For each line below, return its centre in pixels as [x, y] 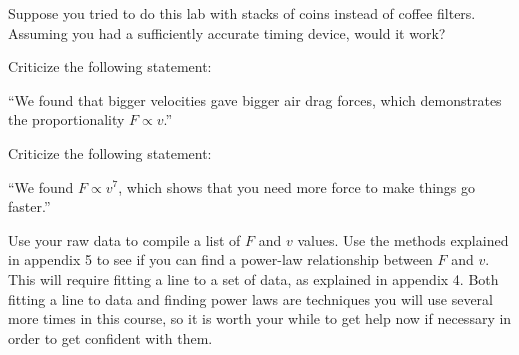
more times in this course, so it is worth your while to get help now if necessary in [260, 318]
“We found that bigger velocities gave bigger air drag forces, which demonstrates [255, 99]
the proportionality [66, 119]
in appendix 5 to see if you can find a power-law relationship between [220, 259]
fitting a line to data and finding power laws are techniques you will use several [250, 298]
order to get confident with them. [110, 337]
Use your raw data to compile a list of [124, 239]
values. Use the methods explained [403, 239]
